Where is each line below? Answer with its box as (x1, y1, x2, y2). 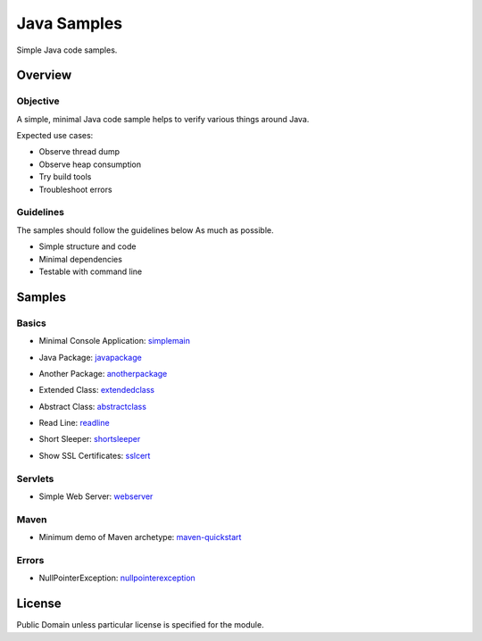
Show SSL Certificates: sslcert (38, 450, 151, 461)
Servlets (16, 472, 54, 485)
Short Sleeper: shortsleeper (38, 434, 141, 445)
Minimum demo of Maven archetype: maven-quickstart (38, 532, 242, 543)
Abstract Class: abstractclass (38, 401, 147, 412)
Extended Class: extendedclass (38, 385, 155, 395)
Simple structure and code (38, 241, 137, 252)
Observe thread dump (38, 146, 120, 157)
